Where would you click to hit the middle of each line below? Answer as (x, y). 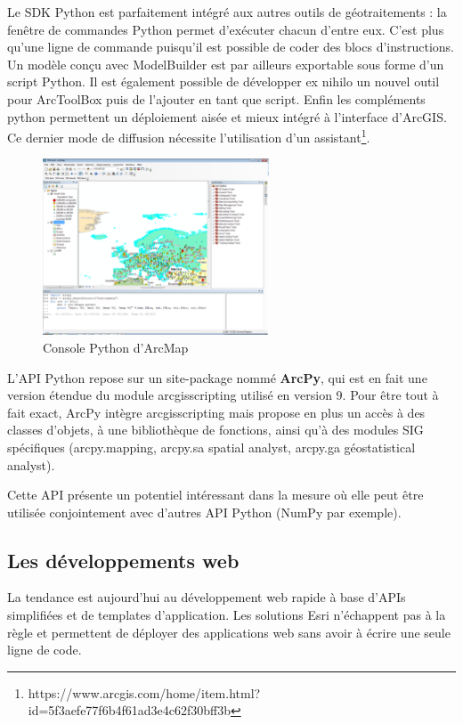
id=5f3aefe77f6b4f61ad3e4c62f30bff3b (129, 710)
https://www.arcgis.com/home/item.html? (144, 692)
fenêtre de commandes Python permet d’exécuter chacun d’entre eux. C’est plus (226, 29)
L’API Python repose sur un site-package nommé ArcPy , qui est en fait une (217, 377)
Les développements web (123, 560)
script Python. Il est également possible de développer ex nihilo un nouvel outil (223, 81)
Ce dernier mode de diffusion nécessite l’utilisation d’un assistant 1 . (189, 136)
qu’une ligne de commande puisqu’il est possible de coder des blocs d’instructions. (231, 47)
